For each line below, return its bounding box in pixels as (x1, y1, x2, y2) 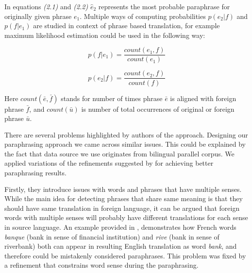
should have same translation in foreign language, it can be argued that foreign (4, 203, 240, 213)
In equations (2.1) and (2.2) (4, 1, 88, 11)
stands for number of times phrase (61, 93, 163, 103)
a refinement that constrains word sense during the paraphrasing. (4, 260, 199, 270)
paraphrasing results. (4, 168, 67, 178)
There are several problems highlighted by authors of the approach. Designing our (4, 129, 248, 139)
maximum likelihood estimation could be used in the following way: (4, 30, 205, 40)
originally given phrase (4, 11, 72, 21)
